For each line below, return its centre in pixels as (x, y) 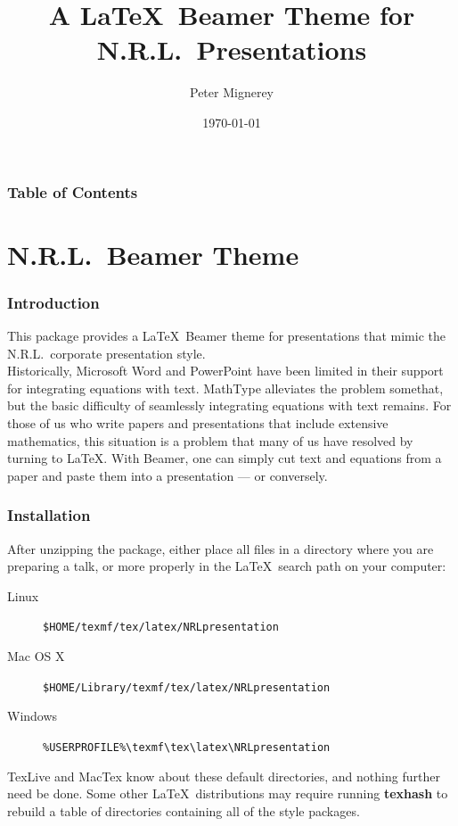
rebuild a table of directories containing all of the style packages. (184, 810)
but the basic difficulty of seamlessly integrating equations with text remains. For (229, 405)
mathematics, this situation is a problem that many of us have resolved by (210, 440)
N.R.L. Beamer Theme (153, 254)
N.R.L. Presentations (232, 50)
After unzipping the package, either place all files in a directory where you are (221, 548)
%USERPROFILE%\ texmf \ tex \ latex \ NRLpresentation (187, 747)
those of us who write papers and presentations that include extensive (198, 422)
